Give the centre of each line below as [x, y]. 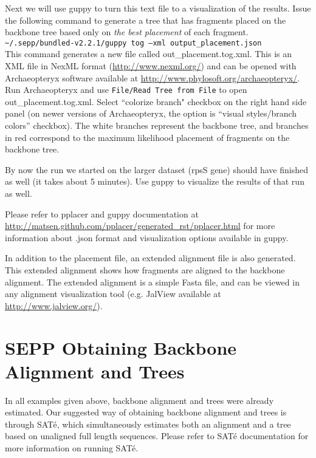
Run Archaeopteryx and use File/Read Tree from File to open [126, 90]
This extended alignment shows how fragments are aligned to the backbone [145, 270]
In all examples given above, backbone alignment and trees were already [139, 400]
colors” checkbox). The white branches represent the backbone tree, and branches [157, 125]
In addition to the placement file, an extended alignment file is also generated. [150, 258]
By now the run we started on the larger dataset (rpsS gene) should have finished [156, 169]
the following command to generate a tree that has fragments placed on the [146, 20]
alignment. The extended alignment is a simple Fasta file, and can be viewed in [152, 282]
